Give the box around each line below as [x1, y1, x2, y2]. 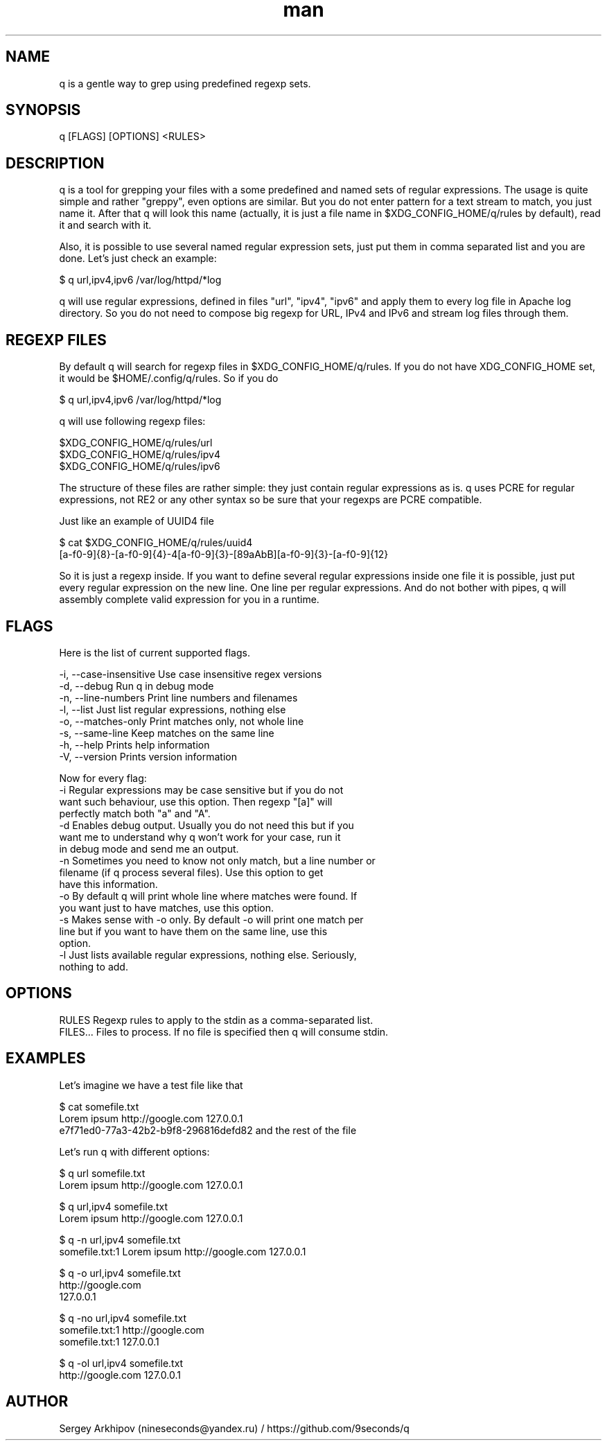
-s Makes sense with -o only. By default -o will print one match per [59, 913, 364, 925]
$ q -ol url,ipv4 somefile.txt [59, 1357, 184, 1369]
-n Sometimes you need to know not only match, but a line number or [59, 854, 376, 866]
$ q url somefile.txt [59, 1167, 146, 1179]
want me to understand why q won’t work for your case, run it [59, 830, 341, 843]
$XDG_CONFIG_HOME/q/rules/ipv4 [59, 448, 220, 461]
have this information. [59, 878, 158, 890]
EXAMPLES [6, 1049, 86, 1068]
